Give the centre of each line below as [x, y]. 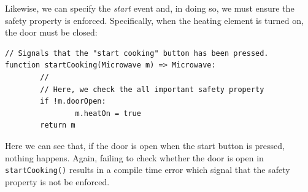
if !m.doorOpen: [73, 102]
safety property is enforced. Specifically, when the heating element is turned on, [154, 20]
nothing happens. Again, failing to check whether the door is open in [134, 157]
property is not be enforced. [57, 181]
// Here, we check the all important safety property [152, 89]
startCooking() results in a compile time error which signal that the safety [148, 170]
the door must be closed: [51, 32]
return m [58, 125]
